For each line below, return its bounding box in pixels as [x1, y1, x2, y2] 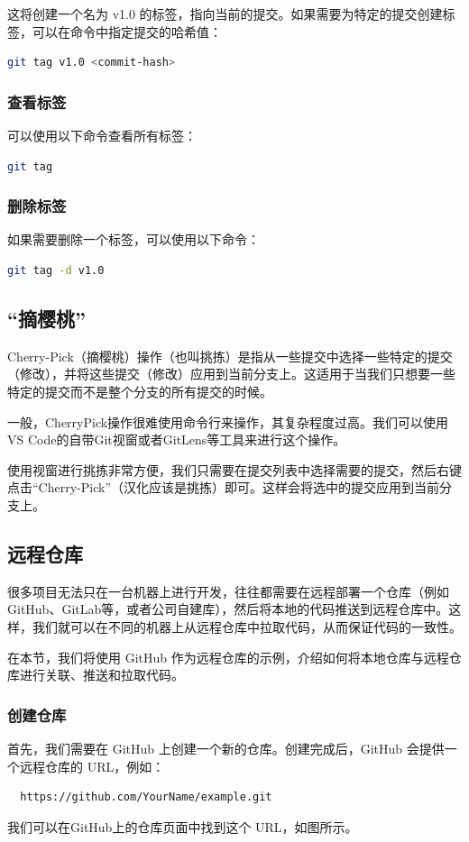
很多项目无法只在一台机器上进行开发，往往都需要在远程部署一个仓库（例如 [7, 581, 449, 600]
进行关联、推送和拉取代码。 [19, 665, 184, 684]
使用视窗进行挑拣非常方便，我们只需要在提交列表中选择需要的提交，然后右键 [7, 460, 462, 479]
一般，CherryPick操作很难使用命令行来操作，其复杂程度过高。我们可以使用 [7, 412, 449, 431]
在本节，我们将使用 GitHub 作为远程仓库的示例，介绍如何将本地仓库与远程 [7, 647, 449, 666]
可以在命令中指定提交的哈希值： [32, 22, 222, 41]
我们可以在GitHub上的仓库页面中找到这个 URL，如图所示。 [7, 817, 358, 836]
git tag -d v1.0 [7, 264, 105, 277]
